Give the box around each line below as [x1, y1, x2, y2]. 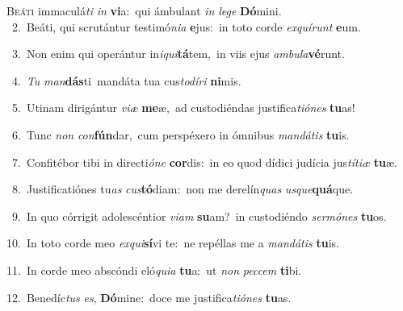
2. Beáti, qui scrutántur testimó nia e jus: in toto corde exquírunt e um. [11, 18, 361, 35]
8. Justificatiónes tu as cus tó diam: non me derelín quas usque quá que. [11, 180, 354, 197]
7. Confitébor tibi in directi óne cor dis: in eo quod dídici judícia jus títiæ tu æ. [11, 153, 397, 170]
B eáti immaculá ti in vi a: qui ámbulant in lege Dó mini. [6, 2, 282, 19]
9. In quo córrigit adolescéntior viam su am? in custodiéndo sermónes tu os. [11, 207, 387, 224]
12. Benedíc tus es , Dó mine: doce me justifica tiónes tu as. [6, 288, 292, 305]
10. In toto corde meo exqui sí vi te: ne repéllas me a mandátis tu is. [6, 234, 339, 251]
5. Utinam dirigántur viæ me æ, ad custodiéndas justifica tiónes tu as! [11, 99, 355, 116]
